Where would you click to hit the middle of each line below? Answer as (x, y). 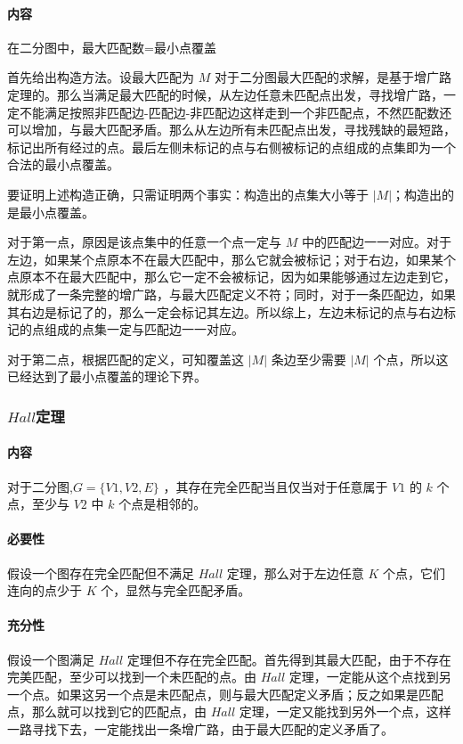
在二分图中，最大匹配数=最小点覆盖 (112, 47)
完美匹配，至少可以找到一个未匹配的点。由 (132, 677)
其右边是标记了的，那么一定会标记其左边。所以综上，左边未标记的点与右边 (225, 311)
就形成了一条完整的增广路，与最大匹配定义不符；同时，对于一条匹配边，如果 (231, 294)
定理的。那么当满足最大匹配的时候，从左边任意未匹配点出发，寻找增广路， (225, 94)
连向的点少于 (45, 590)
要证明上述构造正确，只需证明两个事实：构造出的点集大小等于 (188, 194)
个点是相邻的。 (162, 504)
